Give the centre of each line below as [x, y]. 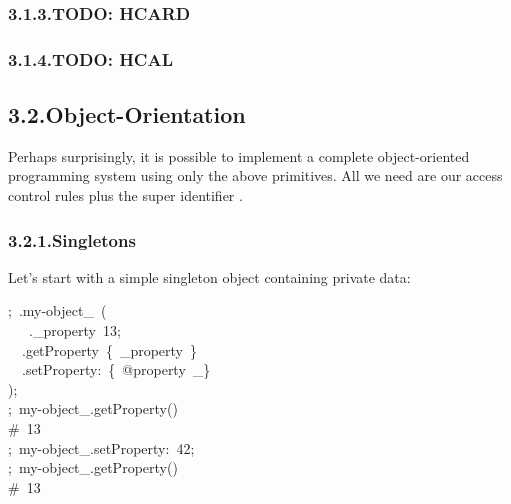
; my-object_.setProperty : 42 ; [101, 447]
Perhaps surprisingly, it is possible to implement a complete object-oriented [239, 155]
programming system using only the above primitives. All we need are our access [255, 175]
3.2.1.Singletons [72, 239]
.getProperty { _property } [109, 349]
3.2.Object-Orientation [127, 114]
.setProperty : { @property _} [116, 369]
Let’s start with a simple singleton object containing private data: [209, 276]
